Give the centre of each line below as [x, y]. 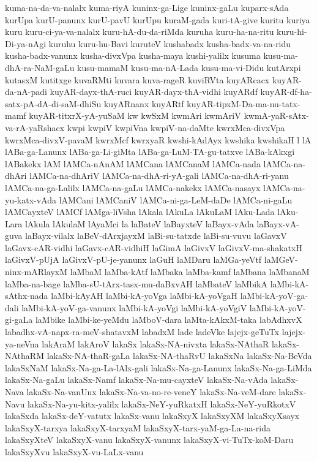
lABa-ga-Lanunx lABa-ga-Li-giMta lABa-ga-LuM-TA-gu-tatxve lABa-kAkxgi [150, 152]
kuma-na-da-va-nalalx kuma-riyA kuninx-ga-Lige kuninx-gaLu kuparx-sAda [147, 7]
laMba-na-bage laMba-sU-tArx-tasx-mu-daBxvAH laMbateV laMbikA [136, 283]
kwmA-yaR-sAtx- [276, 115]
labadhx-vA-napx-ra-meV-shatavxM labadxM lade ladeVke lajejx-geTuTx [142, 332]
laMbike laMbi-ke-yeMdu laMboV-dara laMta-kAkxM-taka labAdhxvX [169, 320]
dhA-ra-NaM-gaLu [40, 67]
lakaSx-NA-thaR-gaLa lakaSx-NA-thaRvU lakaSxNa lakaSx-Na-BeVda [179, 356]
